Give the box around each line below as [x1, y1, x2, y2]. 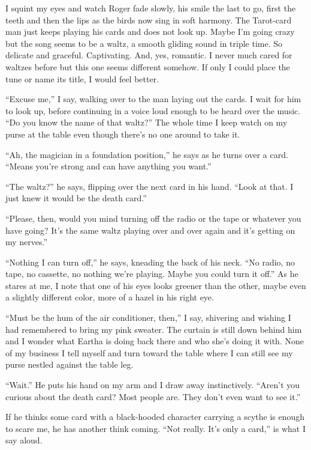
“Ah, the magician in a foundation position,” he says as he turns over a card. [5, 148, 288, 160]
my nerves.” [5, 236, 48, 248]
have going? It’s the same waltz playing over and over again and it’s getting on [5, 223, 295, 236]
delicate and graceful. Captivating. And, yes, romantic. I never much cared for [5, 49, 292, 61]
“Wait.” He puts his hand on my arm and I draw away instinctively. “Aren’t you [5, 379, 300, 391]
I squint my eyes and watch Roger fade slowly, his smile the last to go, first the [5, 2, 296, 14]
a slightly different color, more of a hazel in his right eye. [5, 291, 214, 303]
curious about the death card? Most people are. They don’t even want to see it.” [5, 390, 301, 403]
